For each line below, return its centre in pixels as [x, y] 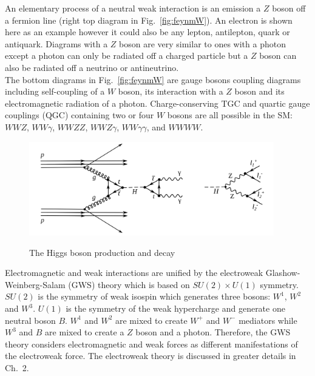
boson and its [259, 91]
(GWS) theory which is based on [129, 284]
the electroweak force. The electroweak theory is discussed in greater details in [151, 356]
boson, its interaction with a [171, 91]
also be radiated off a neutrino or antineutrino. [92, 67]
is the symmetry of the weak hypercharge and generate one [175, 308]
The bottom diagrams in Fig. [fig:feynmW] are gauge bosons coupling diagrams [153, 79]
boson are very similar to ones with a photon [202, 43]
